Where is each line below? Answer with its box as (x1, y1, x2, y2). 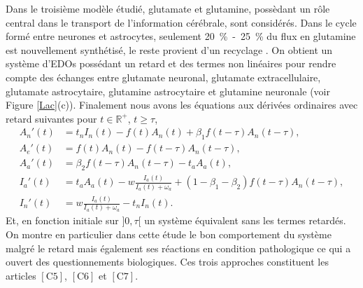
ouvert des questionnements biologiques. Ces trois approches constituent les (6, 254, 329, 269)
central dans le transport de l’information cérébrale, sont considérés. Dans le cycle (6, 15, 357, 29)
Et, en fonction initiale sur (6, 213, 119, 228)
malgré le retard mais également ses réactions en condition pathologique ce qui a (6, 240, 351, 255)
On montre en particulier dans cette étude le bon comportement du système (6, 226, 332, 241)
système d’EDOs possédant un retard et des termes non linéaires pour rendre (6, 56, 336, 71)
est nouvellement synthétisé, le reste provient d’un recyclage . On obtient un (6, 42, 333, 57)
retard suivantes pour (6, 111, 97, 125)
